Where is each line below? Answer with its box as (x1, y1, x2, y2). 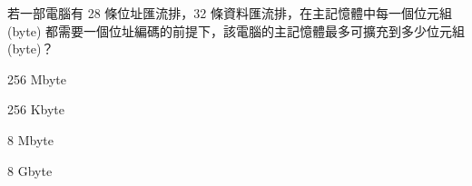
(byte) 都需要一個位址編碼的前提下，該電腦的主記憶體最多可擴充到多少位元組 (7, 21, 465, 40)
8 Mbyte (7, 130, 54, 149)
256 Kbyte (7, 100, 64, 119)
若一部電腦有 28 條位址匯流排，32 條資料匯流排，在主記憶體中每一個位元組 (7, 4, 452, 22)
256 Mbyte (7, 69, 66, 88)
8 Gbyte (7, 161, 53, 180)
